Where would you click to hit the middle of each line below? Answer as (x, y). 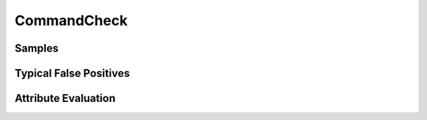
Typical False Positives (72, 73)
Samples (37, 48)
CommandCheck (71, 20)
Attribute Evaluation (65, 98)
